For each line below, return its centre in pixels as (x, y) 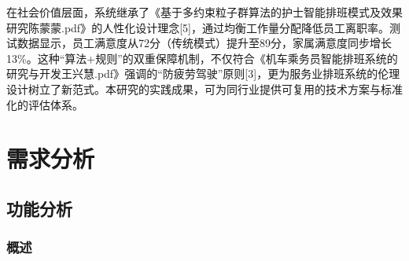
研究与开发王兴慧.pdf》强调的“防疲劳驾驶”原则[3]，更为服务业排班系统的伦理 (203, 74)
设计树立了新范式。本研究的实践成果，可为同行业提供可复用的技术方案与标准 (204, 88)
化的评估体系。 (45, 104)
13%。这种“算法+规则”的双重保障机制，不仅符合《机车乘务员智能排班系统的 (202, 58)
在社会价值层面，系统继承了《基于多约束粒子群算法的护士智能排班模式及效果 (204, 12)
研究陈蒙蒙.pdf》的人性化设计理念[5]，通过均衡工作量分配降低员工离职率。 (198, 27)
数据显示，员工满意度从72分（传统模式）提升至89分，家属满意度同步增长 (204, 43)
